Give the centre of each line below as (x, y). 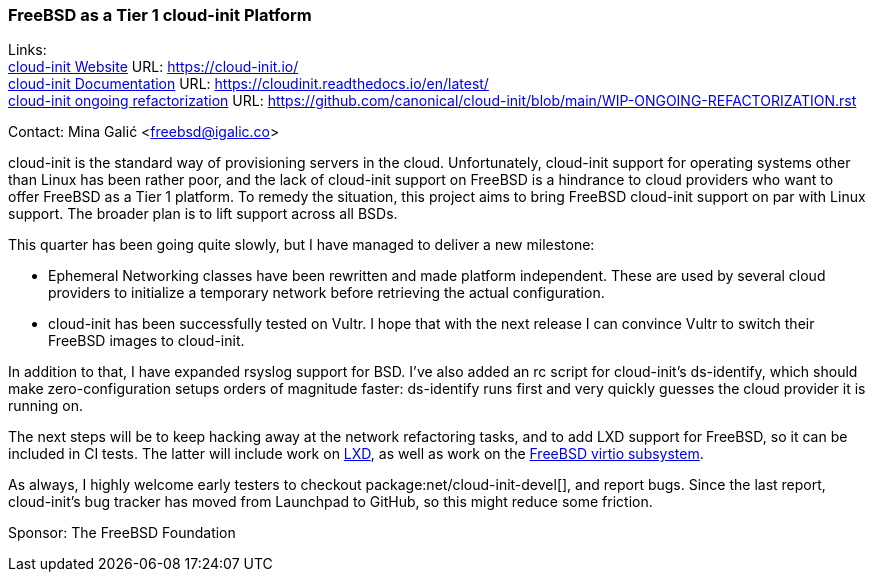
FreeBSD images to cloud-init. (146, 341)
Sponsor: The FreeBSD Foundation (122, 533)
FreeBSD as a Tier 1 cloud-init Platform (160, 15)
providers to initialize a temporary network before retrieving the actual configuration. (326, 293)
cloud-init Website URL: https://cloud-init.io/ (153, 67)
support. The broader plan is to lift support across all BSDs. (203, 214)
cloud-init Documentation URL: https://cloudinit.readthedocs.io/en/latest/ (248, 84)
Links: (27, 50)
